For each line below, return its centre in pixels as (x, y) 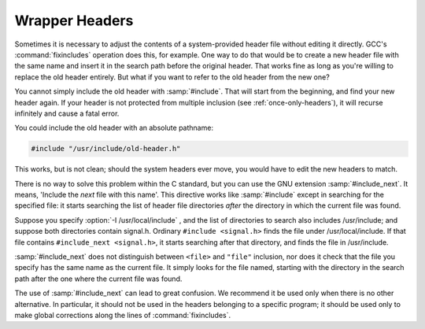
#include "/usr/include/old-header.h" (106, 149)
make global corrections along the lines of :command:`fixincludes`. (123, 315)
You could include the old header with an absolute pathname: (114, 128)
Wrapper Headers (74, 20)
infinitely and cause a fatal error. (67, 113)
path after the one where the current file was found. (98, 279)
